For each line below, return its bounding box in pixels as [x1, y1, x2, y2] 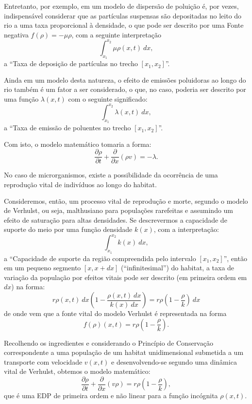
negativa [4, 29, 29, 39]
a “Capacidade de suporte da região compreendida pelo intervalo [4, 253, 196, 263]
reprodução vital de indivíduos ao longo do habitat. [4, 179, 157, 189]
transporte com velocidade [4, 356, 83, 367]
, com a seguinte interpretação [71, 29, 161, 39]
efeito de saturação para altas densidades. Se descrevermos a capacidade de [4, 214, 227, 225]
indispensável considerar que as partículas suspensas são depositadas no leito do [4, 10, 242, 20]
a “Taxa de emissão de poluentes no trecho [4, 123, 131, 133]
